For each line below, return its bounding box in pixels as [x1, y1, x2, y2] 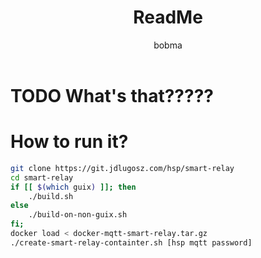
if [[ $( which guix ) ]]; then [10, 182, 137, 192]
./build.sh [28, 191, 74, 201]
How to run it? [10, 131, 129, 153]
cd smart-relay [10, 172, 74, 183]
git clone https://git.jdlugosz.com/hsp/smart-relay [10, 163, 235, 173]
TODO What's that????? [10, 84, 214, 107]
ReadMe [133, 6, 203, 29]
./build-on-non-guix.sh [28, 210, 128, 220]
